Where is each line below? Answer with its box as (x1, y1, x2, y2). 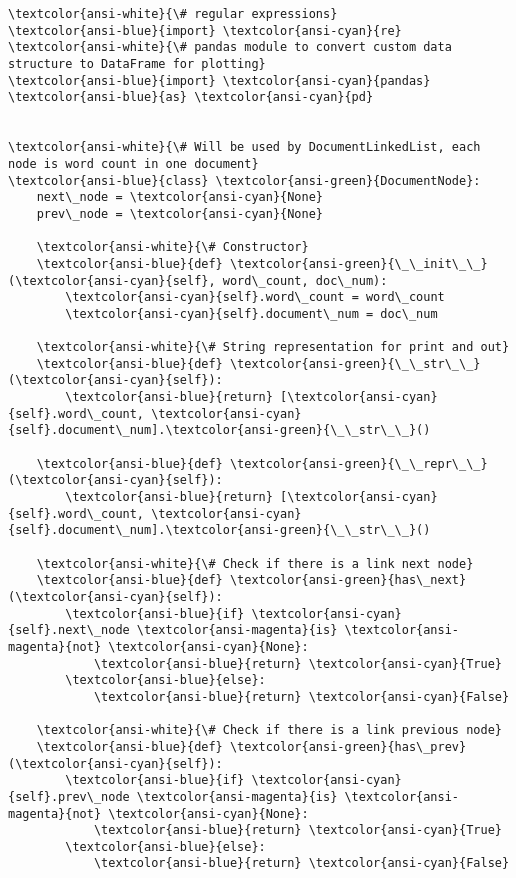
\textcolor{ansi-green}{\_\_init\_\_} (229, 256, 488, 271)
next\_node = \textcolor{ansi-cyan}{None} (36, 190, 323, 205)
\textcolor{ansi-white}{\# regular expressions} (8, 7, 338, 21)
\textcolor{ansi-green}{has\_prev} (229, 739, 467, 754)
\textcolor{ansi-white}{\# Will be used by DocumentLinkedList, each (8, 140, 481, 155)
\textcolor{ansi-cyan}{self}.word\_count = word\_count (65, 290, 445, 305)
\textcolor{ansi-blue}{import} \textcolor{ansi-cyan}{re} (8, 23, 402, 38)
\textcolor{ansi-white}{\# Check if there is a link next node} (36, 556, 474, 571)
